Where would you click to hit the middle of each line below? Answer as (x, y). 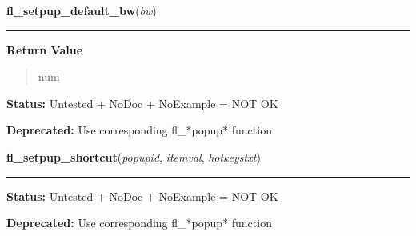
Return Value (45, 49)
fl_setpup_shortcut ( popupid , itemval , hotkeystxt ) (134, 156)
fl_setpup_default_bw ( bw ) (82, 10)
